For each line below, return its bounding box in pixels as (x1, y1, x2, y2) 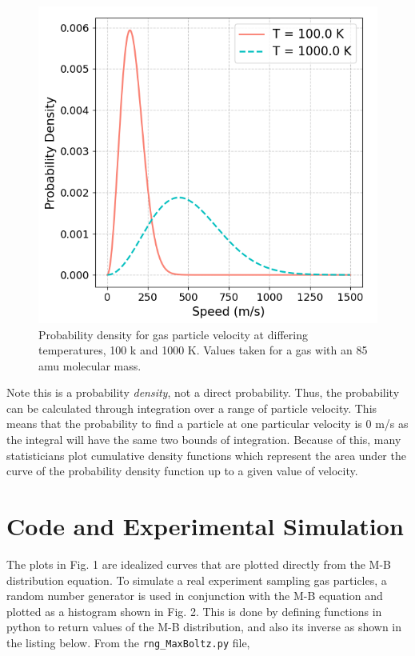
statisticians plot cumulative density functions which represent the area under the (6, 446, 406, 463)
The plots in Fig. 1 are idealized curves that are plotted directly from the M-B (6, 555, 391, 572)
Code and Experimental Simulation (6, 510, 404, 542)
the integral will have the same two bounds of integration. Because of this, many (6, 431, 401, 448)
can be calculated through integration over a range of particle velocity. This (6, 399, 377, 416)
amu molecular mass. (38, 357, 142, 374)
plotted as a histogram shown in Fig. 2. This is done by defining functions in (6, 602, 382, 619)
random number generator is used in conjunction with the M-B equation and (6, 587, 383, 604)
